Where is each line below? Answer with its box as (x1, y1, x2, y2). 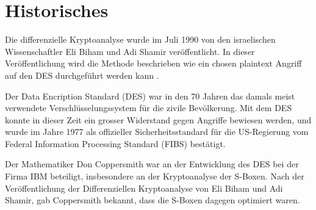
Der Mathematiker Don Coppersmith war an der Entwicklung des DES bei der (5, 157, 299, 170)
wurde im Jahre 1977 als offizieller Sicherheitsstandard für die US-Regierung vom (5, 125, 309, 138)
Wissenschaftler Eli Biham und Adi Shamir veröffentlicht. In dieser (5, 45, 255, 57)
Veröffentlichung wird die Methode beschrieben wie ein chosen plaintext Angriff (5, 57, 302, 70)
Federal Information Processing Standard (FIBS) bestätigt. (5, 137, 226, 150)
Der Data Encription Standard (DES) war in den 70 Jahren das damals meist (5, 89, 295, 102)
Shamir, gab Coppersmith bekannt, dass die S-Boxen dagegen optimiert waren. (5, 194, 300, 206)
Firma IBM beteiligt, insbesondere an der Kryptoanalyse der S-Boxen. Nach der (5, 170, 304, 183)
